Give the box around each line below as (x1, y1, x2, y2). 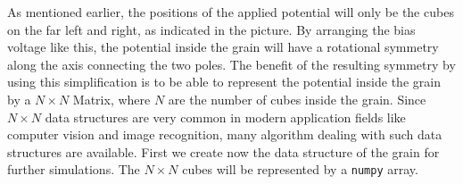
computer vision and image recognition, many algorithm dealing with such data (7, 125, 442, 144)
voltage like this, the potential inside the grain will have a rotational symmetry (7, 38, 439, 56)
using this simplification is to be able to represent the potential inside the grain (7, 72, 441, 91)
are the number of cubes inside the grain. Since (168, 89, 426, 108)
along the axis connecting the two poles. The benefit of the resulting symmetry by (7, 54, 456, 73)
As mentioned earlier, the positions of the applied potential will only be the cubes (7, 3, 454, 21)
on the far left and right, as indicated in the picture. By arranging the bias (7, 20, 416, 38)
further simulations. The (7, 160, 140, 179)
